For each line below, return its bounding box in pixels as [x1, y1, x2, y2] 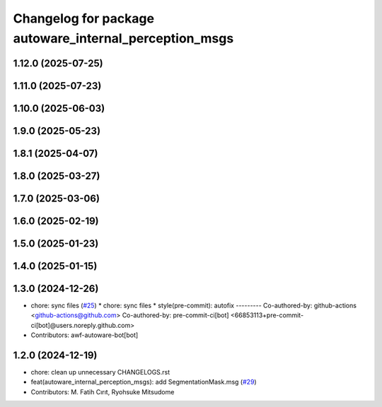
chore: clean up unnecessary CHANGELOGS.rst [30, 368, 170, 377]
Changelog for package [13, 11, 155, 26]
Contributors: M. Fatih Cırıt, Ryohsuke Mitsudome [30, 387, 175, 396]
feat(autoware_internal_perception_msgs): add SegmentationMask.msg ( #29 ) [30, 378, 257, 387]
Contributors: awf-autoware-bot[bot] [30, 331, 139, 339]
